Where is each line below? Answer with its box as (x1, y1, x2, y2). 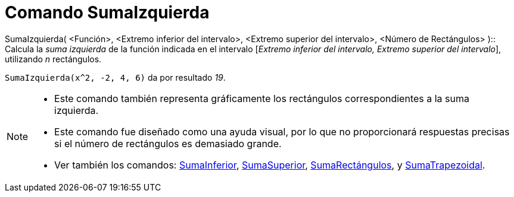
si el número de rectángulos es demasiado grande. (54, 137, 282, 150)
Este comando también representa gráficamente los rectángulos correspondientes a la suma (54, 92, 469, 104)
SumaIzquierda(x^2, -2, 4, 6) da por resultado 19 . (5, 72, 226, 82)
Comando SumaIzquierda (5, 2, 210, 23)
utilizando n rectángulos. (5, 53, 102, 64)
